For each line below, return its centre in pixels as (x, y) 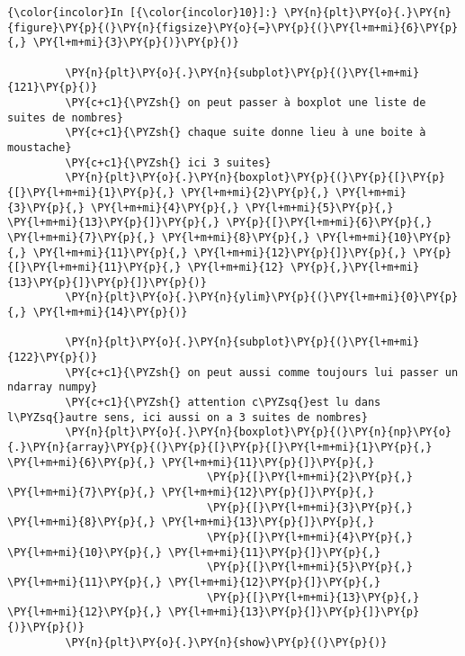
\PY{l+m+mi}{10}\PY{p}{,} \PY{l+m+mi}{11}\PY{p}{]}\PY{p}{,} (194, 552)
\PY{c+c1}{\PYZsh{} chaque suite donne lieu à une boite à (246, 133)
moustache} (40, 147)
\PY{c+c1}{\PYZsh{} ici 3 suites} (168, 162)
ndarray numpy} (53, 387)
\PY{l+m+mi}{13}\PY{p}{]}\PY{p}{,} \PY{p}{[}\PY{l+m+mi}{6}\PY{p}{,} (220, 223)
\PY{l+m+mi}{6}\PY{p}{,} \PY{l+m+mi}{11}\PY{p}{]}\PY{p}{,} (191, 462)
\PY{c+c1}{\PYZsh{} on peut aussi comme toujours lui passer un (262, 372)
